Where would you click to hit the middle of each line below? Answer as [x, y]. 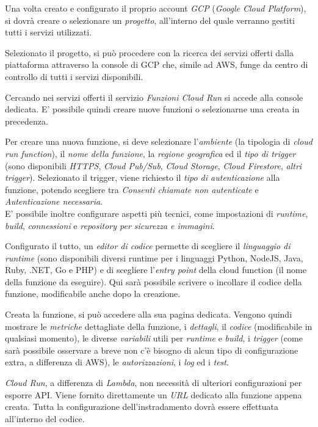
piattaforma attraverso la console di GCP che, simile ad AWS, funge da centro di [157, 64]
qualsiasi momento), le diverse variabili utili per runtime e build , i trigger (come [154, 338]
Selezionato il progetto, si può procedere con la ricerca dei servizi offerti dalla [149, 52]
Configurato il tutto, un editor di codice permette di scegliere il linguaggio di [148, 246]
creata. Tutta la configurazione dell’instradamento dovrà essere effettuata [142, 407]
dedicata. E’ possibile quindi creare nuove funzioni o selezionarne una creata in [152, 109]
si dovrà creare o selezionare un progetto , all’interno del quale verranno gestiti [150, 20]
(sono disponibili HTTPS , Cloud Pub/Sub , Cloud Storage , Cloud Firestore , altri [154, 165]
